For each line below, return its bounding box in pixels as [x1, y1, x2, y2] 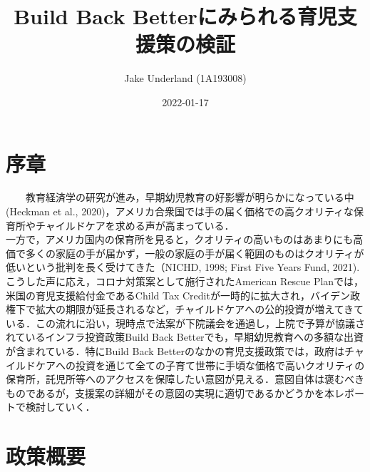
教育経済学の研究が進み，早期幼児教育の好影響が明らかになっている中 [25, 190, 354, 205]
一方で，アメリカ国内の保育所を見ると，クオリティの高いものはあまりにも [6, 232, 354, 247]
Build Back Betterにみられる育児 [14, 1, 337, 31]
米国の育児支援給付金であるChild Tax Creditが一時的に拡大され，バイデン [6, 287, 350, 302]
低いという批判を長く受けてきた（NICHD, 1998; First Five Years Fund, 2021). [6, 260, 360, 275]
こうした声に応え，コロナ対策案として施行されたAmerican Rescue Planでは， [6, 274, 364, 288]
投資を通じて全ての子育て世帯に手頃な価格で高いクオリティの [75, 357, 365, 372]
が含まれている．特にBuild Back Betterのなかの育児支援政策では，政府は [6, 343, 345, 358]
